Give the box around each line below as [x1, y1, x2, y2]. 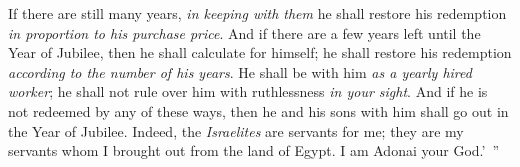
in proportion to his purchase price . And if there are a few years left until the [8, 22, 481, 43]
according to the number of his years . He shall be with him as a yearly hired [8, 61, 472, 82]
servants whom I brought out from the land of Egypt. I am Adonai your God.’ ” [8, 140, 500, 161]
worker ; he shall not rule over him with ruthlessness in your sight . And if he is [8, 81, 488, 102]
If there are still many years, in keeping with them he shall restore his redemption [8, 3, 507, 23]
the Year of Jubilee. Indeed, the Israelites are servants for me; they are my [8, 120, 464, 141]
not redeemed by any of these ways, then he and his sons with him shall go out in [8, 100, 509, 121]
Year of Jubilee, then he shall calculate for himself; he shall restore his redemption [8, 42, 512, 63]
